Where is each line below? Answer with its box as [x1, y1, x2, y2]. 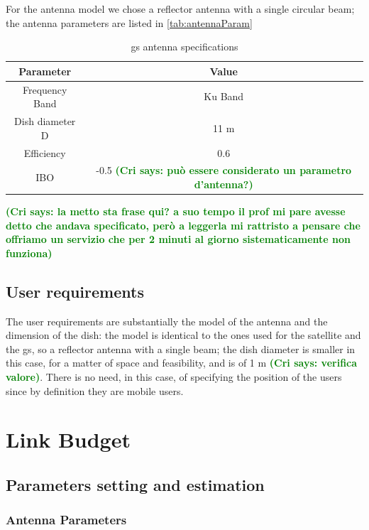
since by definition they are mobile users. [6, 383, 184, 398]
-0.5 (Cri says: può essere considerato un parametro [96, 163, 352, 178]
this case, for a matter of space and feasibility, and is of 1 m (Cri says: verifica [6, 355, 358, 370]
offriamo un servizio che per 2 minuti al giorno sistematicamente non [6, 232, 351, 247]
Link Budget [6, 425, 131, 454]
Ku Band [204, 89, 244, 104]
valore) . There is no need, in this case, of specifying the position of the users [6, 369, 342, 384]
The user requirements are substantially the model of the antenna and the [6, 313, 328, 328]
